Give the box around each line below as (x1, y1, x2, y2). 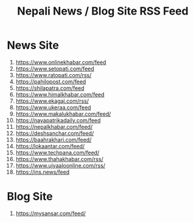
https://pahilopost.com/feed (15, 78, 86, 85)
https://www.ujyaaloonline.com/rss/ (15, 162, 106, 169)
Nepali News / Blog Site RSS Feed (16, 4, 189, 18)
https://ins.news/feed (15, 168, 70, 176)
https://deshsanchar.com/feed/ (15, 129, 94, 137)
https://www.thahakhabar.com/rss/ (15, 155, 104, 162)
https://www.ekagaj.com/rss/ (15, 97, 89, 105)
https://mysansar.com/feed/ (15, 210, 86, 217)
